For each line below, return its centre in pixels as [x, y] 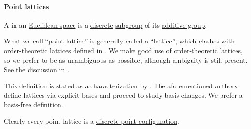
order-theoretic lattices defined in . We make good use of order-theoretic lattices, [123, 50]
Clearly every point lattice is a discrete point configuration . [92, 121]
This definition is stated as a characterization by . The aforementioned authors [121, 85]
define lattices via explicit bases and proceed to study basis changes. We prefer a [123, 95]
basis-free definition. [34, 104]
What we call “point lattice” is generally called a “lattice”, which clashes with [119, 41]
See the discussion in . [37, 69]
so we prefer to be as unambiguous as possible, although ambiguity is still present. [126, 60]
